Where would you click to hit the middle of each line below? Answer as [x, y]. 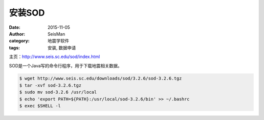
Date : [15, 27]
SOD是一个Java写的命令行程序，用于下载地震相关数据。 [66, 65]
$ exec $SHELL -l [40, 106]
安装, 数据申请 [62, 48]
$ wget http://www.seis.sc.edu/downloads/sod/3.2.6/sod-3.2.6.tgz [100, 79]
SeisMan [56, 34]
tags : [14, 48]
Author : [17, 34]
